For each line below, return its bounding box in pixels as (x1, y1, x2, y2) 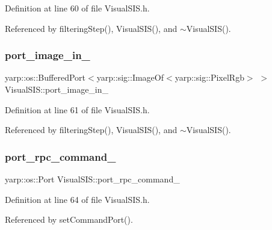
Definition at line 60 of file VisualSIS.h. (5, 2, 150, 14)
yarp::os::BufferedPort (5, 71, 85, 84)
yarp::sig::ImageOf (96, 71, 164, 84)
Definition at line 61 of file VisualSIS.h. (5, 103, 150, 116)
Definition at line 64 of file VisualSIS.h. (5, 193, 150, 205)
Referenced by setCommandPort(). (5, 213, 133, 226)
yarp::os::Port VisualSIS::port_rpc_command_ (5, 173, 180, 185)
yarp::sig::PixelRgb (175, 71, 244, 84)
